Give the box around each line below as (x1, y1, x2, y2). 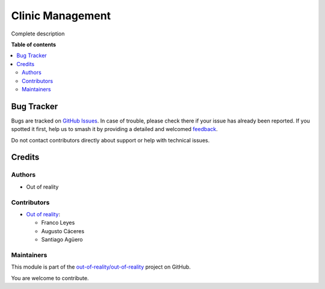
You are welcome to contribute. (11, 274, 89, 282)
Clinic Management (11, 9, 111, 22)
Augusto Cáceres (41, 227, 84, 234)
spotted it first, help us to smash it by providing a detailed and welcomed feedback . (11, 126, 218, 133)
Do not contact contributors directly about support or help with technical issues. (11, 136, 210, 144)
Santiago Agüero (41, 236, 83, 243)
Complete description (11, 30, 65, 37)
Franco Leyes (41, 219, 75, 227)
